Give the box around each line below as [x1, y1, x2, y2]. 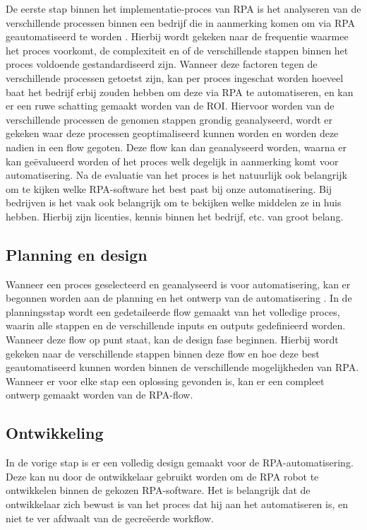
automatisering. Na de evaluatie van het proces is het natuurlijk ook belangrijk [6, 167, 347, 182]
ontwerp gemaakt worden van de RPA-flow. [6, 387, 193, 402]
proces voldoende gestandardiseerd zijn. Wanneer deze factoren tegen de [6, 57, 318, 71]
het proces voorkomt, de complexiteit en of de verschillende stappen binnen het [6, 42, 349, 57]
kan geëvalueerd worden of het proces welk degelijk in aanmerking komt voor [6, 153, 339, 168]
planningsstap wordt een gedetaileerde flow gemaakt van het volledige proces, [6, 304, 340, 319]
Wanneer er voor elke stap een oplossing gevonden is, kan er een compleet [6, 373, 325, 388]
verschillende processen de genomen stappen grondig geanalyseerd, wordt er [6, 112, 332, 126]
